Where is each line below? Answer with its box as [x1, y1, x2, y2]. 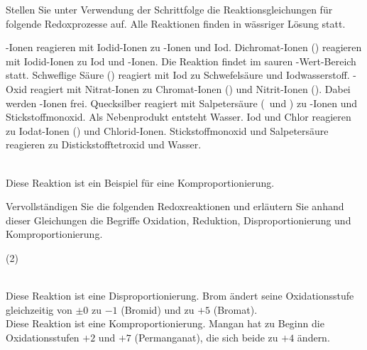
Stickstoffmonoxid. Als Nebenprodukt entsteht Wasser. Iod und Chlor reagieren [6, 109, 351, 124]
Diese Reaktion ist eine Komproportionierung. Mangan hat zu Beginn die [6, 316, 324, 331]
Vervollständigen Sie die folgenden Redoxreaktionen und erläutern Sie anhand [6, 199, 344, 214]
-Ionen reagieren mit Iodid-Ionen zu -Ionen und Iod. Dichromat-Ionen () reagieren [6, 40, 362, 55]
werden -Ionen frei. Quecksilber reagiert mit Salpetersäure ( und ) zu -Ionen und [6, 95, 358, 110]
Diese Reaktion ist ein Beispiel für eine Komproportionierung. [6, 175, 275, 190]
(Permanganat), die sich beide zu [134, 329, 278, 344]
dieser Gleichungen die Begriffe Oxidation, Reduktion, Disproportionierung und [6, 212, 351, 227]
